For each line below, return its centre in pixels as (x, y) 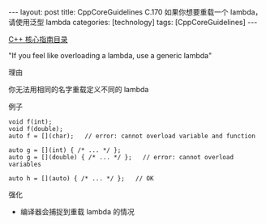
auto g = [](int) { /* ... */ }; (65, 150)
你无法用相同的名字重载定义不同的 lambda (79, 89)
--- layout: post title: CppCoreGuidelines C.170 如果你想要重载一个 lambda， (135, 12)
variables (25, 164)
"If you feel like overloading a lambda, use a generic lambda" (110, 55)
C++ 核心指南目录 (38, 39)
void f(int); (30, 122)
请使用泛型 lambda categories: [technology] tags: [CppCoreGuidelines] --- (133, 22)
